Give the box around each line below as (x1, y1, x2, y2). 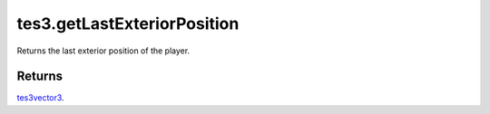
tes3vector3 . (16, 92, 64, 103)
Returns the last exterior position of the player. (16, 45, 191, 56)
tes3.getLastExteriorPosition (16, 14, 240, 33)
